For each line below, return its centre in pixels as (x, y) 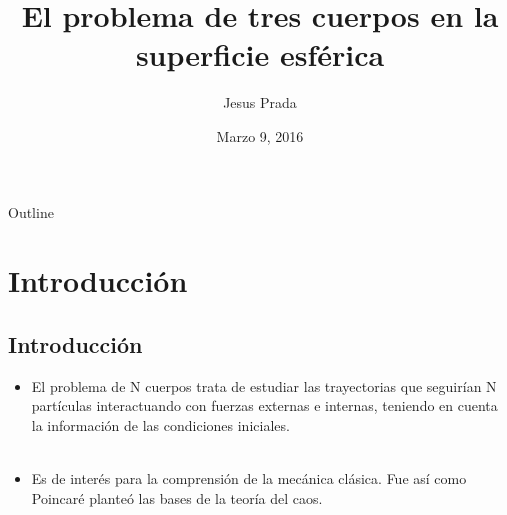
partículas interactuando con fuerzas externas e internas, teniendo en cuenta (264, 405)
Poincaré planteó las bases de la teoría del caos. (177, 497)
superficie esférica (260, 54)
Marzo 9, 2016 (260, 135)
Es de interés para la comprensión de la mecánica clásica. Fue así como (249, 478)
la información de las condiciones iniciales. (160, 424)
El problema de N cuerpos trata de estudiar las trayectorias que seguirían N (264, 385)
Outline (31, 211)
